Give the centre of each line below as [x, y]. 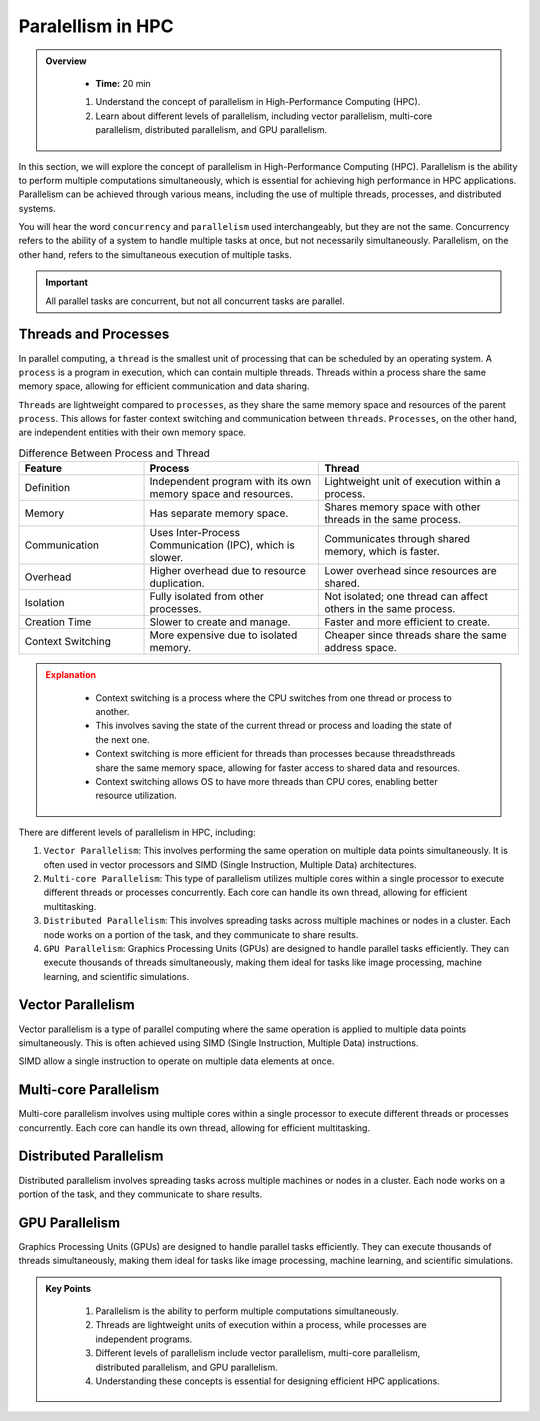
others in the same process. [390, 609]
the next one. [122, 739]
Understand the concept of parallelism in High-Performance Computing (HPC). [258, 102]
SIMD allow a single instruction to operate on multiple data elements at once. [176, 1061]
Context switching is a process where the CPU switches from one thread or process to [273, 697]
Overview [66, 61]
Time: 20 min [123, 83]
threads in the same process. [393, 520]
